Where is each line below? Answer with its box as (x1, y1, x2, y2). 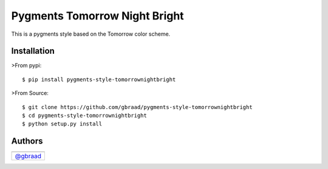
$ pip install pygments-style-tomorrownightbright (22, 76, 176, 83)
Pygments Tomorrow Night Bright (11, 9, 185, 22)
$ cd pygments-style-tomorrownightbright (22, 112, 147, 119)
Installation (11, 46, 55, 56)
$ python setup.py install (22, 121, 103, 127)
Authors (11, 136, 43, 147)
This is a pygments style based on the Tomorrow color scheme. (11, 30, 171, 38)
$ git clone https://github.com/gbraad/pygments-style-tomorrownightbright (22, 104, 253, 110)
